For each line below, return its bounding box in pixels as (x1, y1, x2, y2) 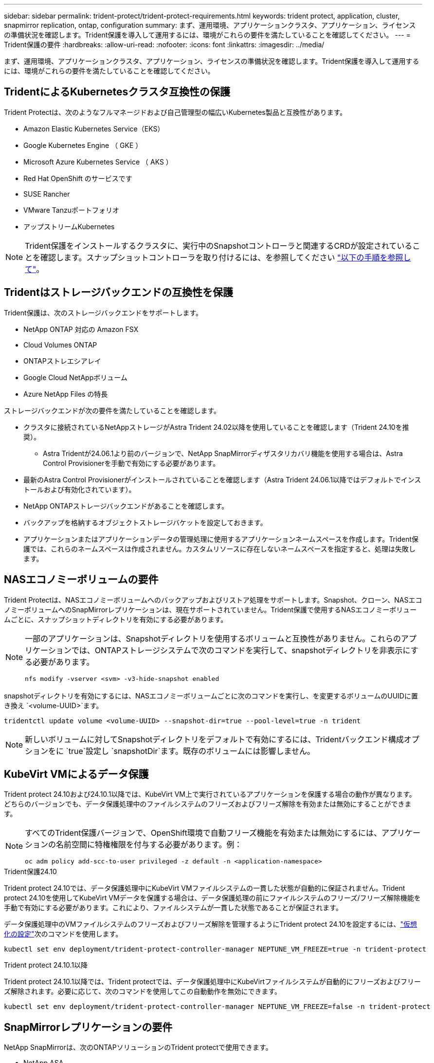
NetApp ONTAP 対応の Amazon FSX (23, 325, 139, 333)
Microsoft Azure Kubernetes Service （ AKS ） (23, 157, 173, 166)
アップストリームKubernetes (23, 222, 115, 231)
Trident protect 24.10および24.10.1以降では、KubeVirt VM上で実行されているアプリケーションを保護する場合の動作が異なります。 (4, 790, 416, 799)
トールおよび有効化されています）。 (23, 485, 136, 494)
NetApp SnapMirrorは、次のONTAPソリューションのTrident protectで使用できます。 (4, 1043, 272, 1052)
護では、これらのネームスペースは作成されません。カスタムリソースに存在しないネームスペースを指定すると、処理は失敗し (23, 544, 416, 553)
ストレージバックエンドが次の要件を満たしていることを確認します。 (4, 406, 221, 415)
